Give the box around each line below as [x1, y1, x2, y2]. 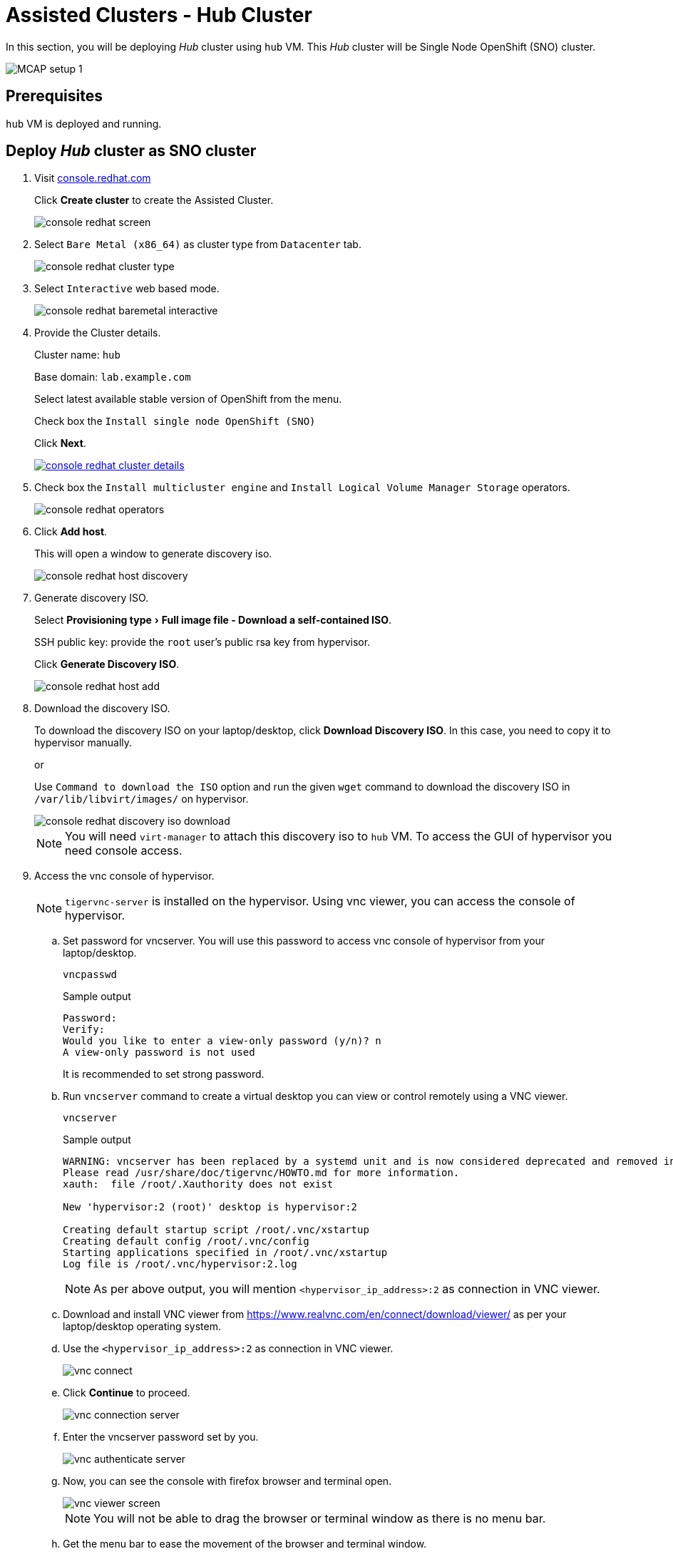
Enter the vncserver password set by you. [63, 1431, 259, 1444]
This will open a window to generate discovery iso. [34, 547, 272, 560]
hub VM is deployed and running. [6, 117, 162, 130]
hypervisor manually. [34, 736, 133, 749]
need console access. [65, 843, 183, 858]
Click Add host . [34, 525, 108, 538]
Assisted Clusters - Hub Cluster [6, 3, 312, 27]
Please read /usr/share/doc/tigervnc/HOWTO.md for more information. [63, 1167, 460, 1179]
